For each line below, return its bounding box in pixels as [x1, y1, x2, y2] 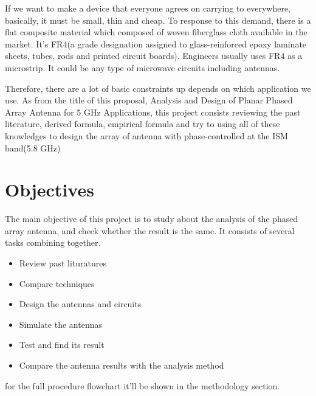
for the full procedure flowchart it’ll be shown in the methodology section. [5, 379, 280, 392]
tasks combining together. [5, 236, 101, 249]
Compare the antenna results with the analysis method [19, 359, 224, 371]
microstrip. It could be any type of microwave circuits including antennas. [5, 61, 280, 74]
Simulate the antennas [19, 318, 102, 330]
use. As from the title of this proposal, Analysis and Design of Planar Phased [5, 94, 293, 106]
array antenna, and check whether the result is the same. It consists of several [5, 224, 295, 237]
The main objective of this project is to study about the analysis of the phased [5, 212, 298, 225]
